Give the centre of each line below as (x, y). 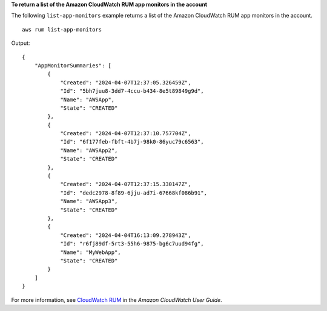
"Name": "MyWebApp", (91, 252)
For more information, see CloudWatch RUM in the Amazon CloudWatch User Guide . (117, 299)
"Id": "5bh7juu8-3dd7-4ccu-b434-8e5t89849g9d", (132, 91)
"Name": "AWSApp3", (89, 201)
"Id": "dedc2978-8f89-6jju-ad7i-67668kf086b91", (134, 193)
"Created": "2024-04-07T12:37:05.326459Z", (126, 82)
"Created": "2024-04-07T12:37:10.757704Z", (126, 134)
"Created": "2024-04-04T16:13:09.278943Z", (126, 235)
